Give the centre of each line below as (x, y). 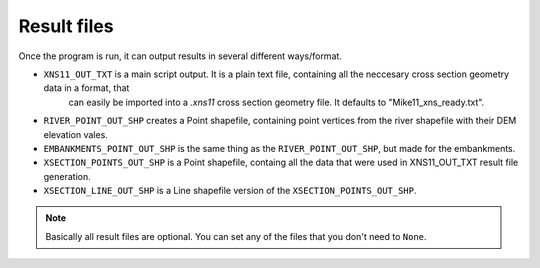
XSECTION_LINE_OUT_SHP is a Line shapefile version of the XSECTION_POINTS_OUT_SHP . (230, 191)
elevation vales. (76, 134)
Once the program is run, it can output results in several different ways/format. (180, 56)
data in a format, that (86, 88)
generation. (67, 176)
